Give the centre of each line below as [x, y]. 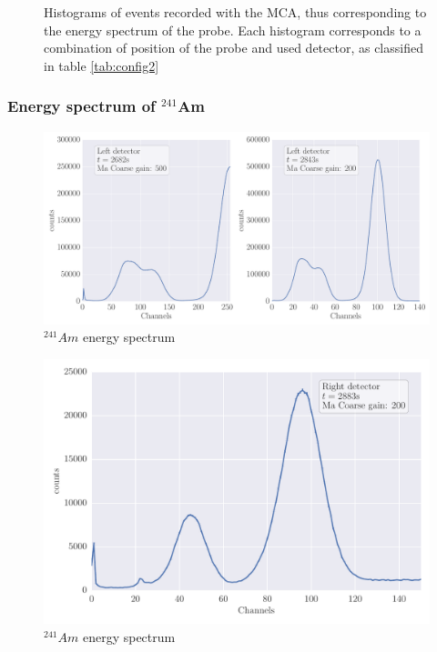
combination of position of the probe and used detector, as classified [234, 48]
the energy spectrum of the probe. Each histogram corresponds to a [233, 30]
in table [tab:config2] [102, 65]
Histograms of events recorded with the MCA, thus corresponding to [235, 12]
